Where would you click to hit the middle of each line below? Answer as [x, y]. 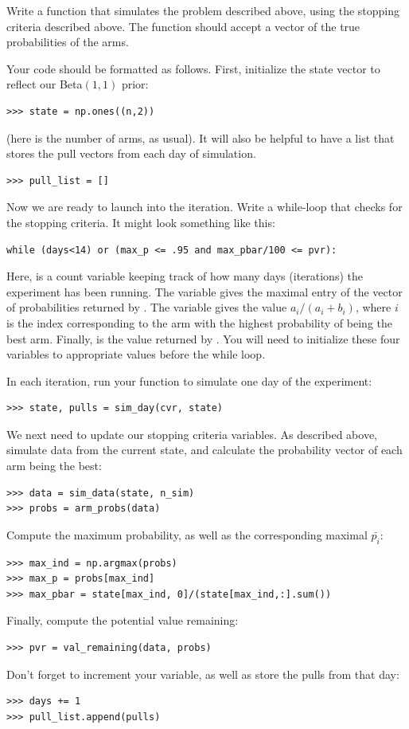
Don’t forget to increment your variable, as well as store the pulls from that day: [203, 674]
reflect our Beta [45, 84]
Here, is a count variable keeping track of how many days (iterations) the [185, 276]
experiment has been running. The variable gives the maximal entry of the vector [204, 291]
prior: [135, 84]
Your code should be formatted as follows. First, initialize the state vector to [193, 68]
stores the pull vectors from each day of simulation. [131, 153]
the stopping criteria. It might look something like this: [141, 222]
